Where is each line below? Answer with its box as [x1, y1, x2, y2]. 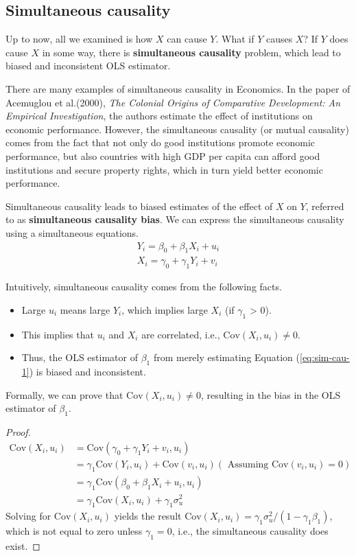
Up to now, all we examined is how [5, 32, 153, 46]
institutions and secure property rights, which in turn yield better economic [5, 162, 323, 176]
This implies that [21, 327, 94, 341]
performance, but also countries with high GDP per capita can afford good [5, 148, 320, 163]
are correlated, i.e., [141, 327, 220, 341]
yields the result [114, 509, 182, 523]
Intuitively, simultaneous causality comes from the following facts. [5, 279, 282, 294]
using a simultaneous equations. [5, 225, 139, 240]
